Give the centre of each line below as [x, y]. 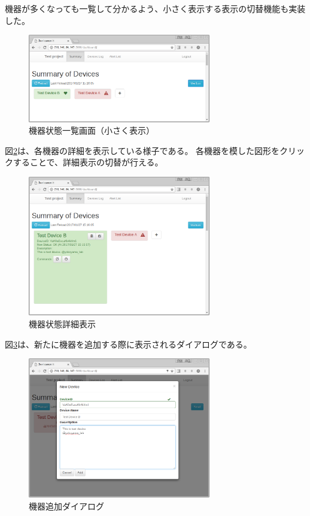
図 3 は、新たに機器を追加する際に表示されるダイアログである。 [128, 344]
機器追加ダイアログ [66, 506]
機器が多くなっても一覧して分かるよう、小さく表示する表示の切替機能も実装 [155, 8]
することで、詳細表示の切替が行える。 [88, 162]
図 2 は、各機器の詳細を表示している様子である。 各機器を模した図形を [142, 150]
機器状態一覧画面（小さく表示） [92, 130]
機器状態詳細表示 [62, 324]
